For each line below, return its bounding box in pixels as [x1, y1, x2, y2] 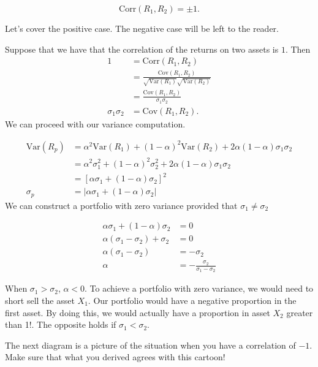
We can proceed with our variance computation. [5, 117, 186, 130]
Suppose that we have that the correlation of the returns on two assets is [5, 42, 279, 55]
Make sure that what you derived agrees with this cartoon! [5, 350, 225, 363]
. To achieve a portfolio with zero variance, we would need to [85, 282, 314, 295]
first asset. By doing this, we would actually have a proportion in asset [5, 306, 270, 319]
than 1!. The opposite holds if [5, 318, 116, 331]
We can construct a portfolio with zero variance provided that [5, 199, 238, 211]
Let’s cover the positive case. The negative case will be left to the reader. [5, 22, 279, 34]
